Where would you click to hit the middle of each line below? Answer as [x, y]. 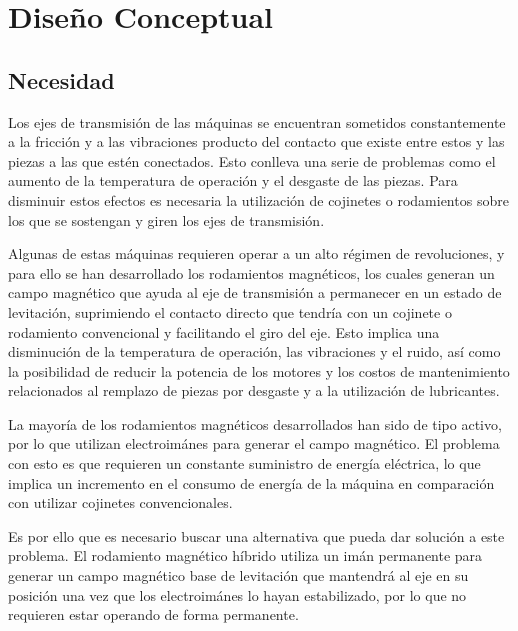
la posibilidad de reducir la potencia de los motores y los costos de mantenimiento [259, 370]
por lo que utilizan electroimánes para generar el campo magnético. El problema [254, 443]
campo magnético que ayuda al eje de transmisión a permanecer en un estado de [255, 292]
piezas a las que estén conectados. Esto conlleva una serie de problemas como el [252, 160]
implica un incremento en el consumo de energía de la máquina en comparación [251, 482]
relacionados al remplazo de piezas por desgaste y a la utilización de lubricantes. [254, 390]
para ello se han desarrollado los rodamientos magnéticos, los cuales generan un [251, 272]
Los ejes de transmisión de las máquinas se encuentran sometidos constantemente [257, 121]
